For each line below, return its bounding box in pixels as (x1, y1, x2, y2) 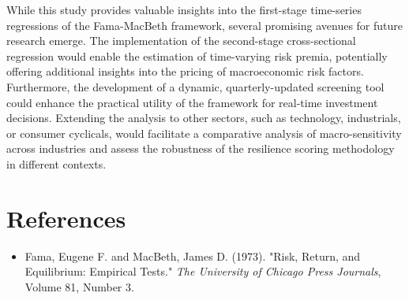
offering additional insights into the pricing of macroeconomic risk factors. (6, 63, 364, 80)
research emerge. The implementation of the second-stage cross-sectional (6, 32, 356, 49)
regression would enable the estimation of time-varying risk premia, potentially (6, 47, 388, 64)
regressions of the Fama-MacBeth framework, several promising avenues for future (6, 17, 403, 33)
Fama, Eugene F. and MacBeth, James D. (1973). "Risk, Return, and (24, 247, 361, 264)
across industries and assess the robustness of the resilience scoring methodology (6, 140, 395, 157)
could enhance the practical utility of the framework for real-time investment (6, 94, 378, 110)
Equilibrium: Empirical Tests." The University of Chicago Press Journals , (24, 263, 381, 280)
